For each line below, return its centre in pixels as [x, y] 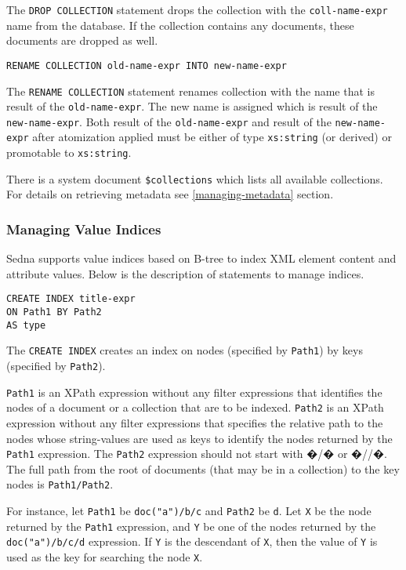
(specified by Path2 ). [56, 366]
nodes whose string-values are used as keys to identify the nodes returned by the [199, 438]
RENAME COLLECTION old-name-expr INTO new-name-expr [147, 65]
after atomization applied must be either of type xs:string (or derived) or [212, 137]
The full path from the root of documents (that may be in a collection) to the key [203, 468]
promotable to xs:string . [69, 152]
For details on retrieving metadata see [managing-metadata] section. [170, 194]
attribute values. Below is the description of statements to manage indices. [185, 273]
